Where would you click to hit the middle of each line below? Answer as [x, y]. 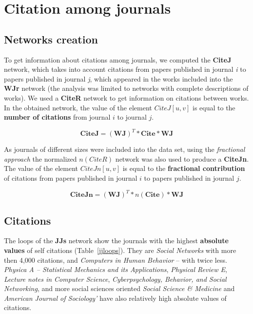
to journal [132, 117]
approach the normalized [40, 158]
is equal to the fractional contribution [184, 168]
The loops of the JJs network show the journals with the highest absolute [116, 241]
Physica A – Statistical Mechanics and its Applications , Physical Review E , [116, 269]
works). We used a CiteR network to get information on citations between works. [126, 97]
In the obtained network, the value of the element [78, 107]
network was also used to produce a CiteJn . [182, 158]
